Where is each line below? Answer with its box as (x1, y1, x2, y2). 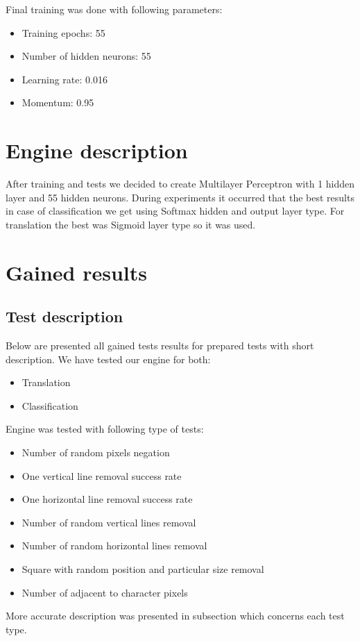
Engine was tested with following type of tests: (6, 422, 204, 436)
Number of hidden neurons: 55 (22, 49, 151, 63)
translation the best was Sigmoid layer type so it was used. (6, 217, 256, 231)
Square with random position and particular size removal (22, 561, 264, 576)
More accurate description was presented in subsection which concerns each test (6, 608, 345, 623)
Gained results (6, 258, 147, 286)
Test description (6, 306, 123, 327)
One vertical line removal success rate (22, 468, 182, 483)
